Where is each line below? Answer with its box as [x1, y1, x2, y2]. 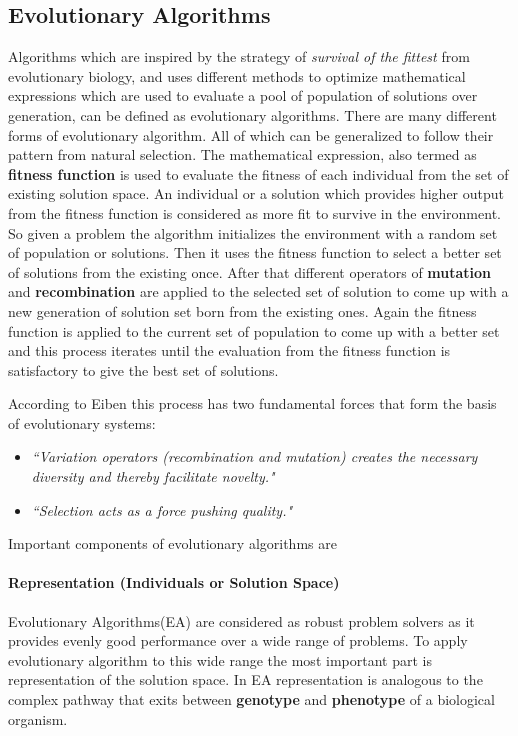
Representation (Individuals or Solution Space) [8, 572, 340, 593]
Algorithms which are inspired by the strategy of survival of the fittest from [8, 46, 470, 67]
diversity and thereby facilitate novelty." [31, 466, 275, 487]
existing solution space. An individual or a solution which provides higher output [8, 183, 505, 204]
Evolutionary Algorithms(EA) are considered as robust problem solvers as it [8, 610, 475, 631]
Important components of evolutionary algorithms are [8, 533, 337, 554]
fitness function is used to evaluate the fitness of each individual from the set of [8, 163, 509, 184]
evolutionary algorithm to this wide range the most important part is [8, 649, 432, 670]
